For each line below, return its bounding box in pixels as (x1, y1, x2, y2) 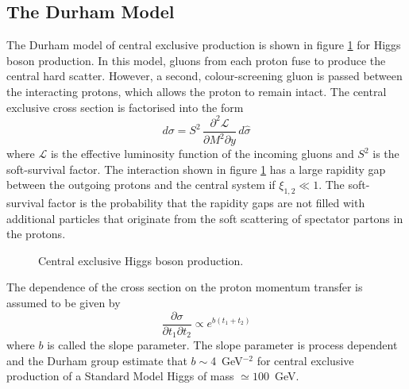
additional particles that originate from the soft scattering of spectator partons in (6, 210, 403, 226)
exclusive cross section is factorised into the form (6, 98, 244, 115)
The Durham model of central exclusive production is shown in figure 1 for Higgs (6, 37, 401, 53)
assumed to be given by (6, 295, 121, 311)
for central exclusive (257, 352, 354, 368)
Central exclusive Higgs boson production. (38, 252, 244, 268)
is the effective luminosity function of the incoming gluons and (50, 145, 354, 162)
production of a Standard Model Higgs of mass (6, 368, 234, 384)
